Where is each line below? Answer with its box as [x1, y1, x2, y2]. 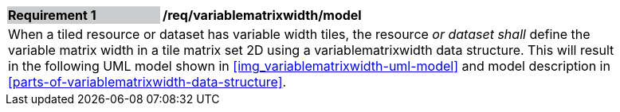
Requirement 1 [8, 7, 96, 23]
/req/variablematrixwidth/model [163, 7, 362, 23]
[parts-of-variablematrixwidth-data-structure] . [8, 74, 287, 90]
